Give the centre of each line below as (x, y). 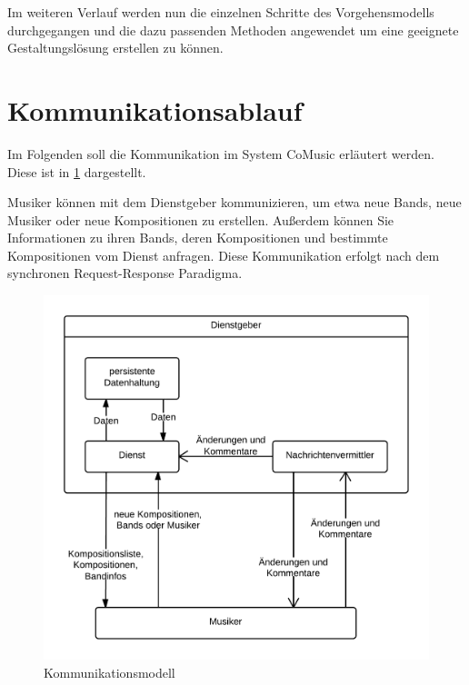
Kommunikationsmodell (110, 672)
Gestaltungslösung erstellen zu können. (115, 48)
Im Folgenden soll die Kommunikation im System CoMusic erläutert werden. (221, 153)
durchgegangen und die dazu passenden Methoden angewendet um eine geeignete (233, 30)
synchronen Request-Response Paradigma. (125, 273)
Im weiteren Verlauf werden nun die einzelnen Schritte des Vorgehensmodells (221, 12)
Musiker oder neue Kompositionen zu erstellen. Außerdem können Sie (201, 219)
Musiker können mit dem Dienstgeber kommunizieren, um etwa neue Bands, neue (234, 202)
